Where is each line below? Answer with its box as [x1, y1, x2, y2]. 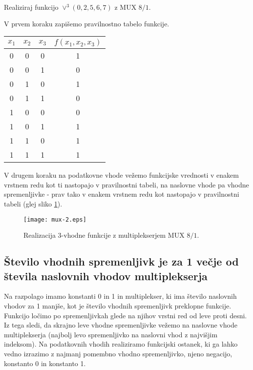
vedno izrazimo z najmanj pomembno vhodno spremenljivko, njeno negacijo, [4, 348, 232, 358]
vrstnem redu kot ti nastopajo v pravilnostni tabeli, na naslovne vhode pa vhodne [4, 179, 249, 189]
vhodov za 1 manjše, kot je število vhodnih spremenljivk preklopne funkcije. [4, 301, 232, 310]
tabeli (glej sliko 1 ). [4, 198, 63, 208]
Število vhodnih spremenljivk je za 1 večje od [4, 254, 239, 269]
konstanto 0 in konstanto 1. [4, 358, 86, 368]
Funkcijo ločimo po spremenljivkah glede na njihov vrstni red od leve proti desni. [4, 310, 247, 320]
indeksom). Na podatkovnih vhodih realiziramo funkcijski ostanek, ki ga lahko [4, 339, 238, 349]
